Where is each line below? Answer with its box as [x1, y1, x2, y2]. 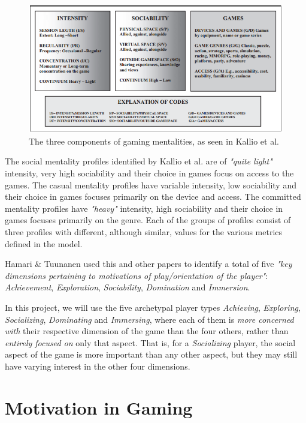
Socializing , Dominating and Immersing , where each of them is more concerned [5, 313, 294, 325]
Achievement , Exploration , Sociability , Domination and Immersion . [5, 281, 250, 293]
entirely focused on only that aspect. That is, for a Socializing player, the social [5, 336, 296, 349]
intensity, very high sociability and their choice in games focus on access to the [5, 167, 294, 179]
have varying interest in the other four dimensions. [5, 359, 190, 372]
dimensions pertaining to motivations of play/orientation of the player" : [5, 269, 268, 281]
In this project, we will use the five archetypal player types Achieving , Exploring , [5, 301, 301, 313]
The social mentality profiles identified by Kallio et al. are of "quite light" [5, 155, 272, 167]
